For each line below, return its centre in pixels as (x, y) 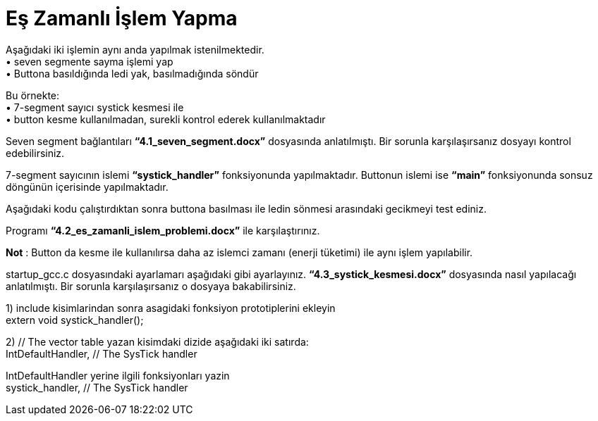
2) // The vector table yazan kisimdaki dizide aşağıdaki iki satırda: (157, 341)
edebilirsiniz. (35, 153)
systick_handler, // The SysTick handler (97, 387)
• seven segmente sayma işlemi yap (90, 61)
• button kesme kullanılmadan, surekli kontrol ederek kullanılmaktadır (166, 119)
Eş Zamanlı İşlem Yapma (122, 18)
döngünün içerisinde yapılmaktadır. (87, 187)
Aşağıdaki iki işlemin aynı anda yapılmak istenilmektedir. (135, 49)
